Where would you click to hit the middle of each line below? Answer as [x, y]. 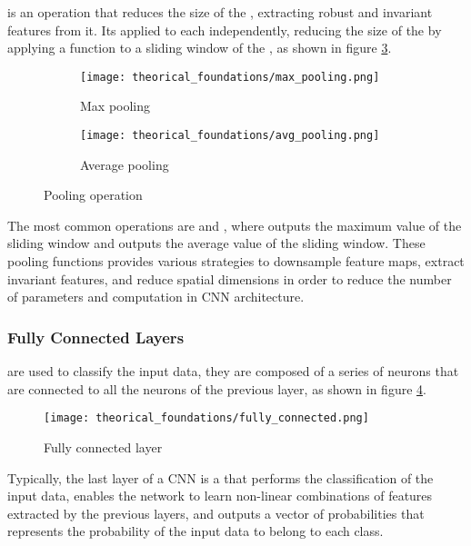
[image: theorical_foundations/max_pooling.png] [230, 77]
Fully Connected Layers [96, 337]
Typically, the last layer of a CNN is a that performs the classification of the [220, 477]
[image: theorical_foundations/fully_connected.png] [206, 418]
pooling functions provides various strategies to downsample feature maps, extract [236, 261]
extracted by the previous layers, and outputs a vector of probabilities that [216, 513]
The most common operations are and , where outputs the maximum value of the [235, 225]
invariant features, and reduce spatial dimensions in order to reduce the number [230, 278]
